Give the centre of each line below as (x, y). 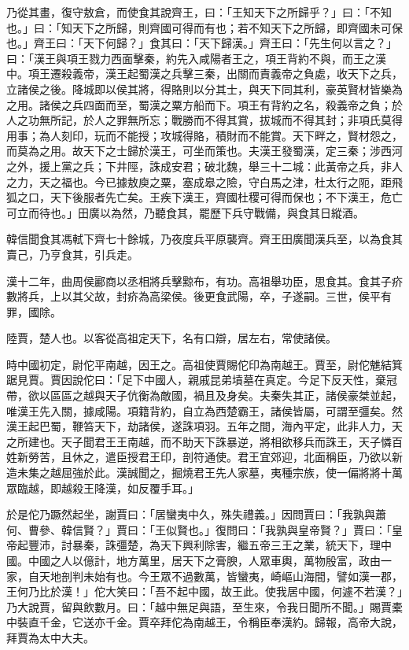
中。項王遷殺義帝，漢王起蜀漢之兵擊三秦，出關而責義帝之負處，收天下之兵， (204, 74)
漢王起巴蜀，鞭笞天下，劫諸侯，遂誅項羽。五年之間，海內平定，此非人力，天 (204, 426)
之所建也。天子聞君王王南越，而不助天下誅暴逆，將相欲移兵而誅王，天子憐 (199, 441)
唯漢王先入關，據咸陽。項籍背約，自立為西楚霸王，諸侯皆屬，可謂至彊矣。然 (204, 410)
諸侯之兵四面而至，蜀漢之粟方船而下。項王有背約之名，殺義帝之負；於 (221, 104)
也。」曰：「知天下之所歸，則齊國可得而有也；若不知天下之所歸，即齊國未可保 (204, 27)
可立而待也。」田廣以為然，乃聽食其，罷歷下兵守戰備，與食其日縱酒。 (185, 212)
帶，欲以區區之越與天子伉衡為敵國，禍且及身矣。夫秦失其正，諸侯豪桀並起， (204, 395)
